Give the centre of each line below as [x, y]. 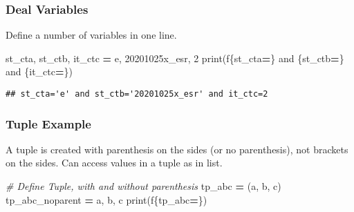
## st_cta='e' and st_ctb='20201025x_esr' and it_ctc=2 [137, 94]
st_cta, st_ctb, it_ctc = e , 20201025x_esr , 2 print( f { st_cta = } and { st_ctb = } [175, 58]
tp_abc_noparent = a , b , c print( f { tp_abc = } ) [106, 199]
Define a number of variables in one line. [91, 35]
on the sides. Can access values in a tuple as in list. [114, 163]
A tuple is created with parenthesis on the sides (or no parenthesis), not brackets [177, 149]
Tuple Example [48, 123]
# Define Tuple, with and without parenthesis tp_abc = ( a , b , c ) [143, 186]
